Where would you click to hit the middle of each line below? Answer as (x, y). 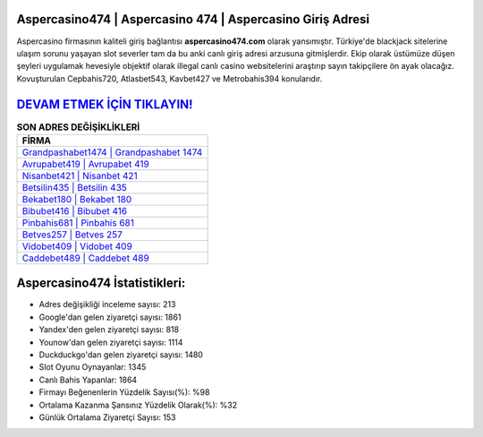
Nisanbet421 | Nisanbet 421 (80, 176)
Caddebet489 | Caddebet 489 (85, 258)
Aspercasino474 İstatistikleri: (101, 283)
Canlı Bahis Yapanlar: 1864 (88, 380)
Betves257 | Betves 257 (72, 235)
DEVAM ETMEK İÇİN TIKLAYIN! (105, 104)
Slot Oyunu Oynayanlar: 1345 (93, 367)
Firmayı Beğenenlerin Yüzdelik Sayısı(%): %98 (124, 392)
